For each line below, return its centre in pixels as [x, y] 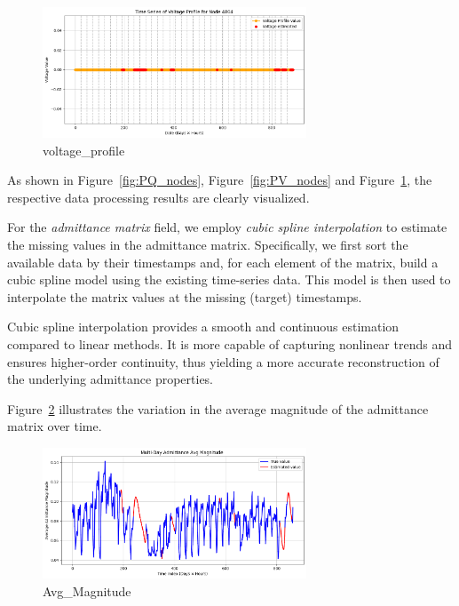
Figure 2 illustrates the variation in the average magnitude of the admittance [218, 408]
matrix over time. [55, 426]
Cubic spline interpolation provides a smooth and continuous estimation [203, 327]
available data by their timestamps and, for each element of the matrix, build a [223, 262]
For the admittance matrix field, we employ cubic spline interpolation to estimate [227, 227]
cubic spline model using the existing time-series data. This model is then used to [229, 279]
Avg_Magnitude [87, 590]
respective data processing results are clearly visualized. [158, 197]
